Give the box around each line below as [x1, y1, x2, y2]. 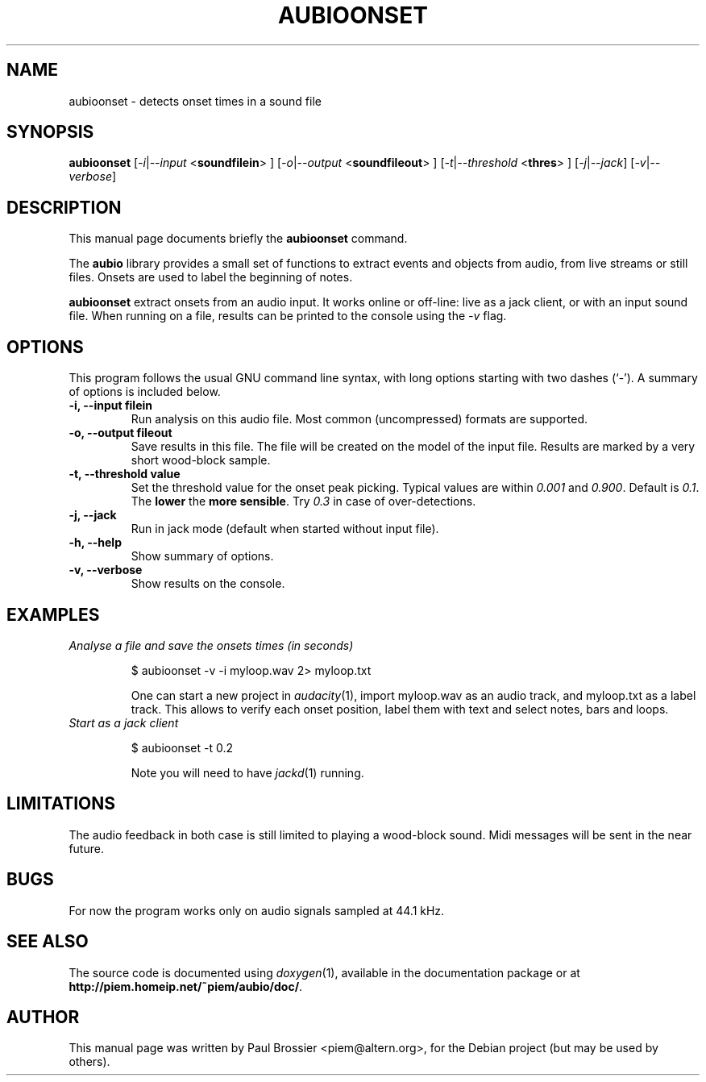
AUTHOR [6, 1006, 80, 1027]
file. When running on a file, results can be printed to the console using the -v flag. [69, 309, 507, 323]
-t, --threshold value [69, 467, 181, 481]
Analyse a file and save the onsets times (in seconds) [69, 638, 354, 652]
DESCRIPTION [6, 197, 122, 218]
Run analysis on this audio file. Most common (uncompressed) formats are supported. [131, 412, 588, 427]
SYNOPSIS [6, 122, 94, 143]
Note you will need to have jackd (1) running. [131, 765, 364, 780]
